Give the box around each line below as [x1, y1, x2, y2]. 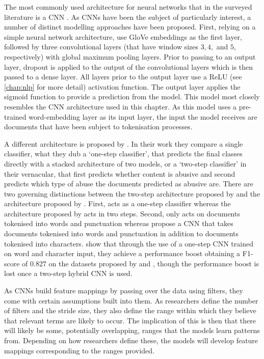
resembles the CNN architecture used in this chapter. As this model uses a [4, 101, 237, 112]
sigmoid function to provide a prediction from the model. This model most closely [4, 91, 260, 102]
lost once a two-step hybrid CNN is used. [4, 268, 133, 279]
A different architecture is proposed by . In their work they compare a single [4, 138, 243, 149]
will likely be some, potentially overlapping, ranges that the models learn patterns [4, 325, 260, 336]
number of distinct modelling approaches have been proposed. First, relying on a [4, 21, 256, 32]
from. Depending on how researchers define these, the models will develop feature [4, 335, 258, 345]
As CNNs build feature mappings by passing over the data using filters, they [4, 285, 243, 296]
